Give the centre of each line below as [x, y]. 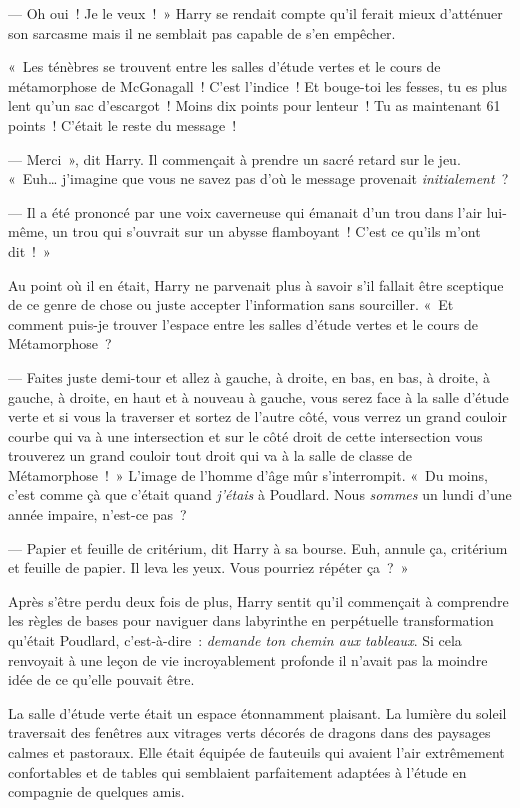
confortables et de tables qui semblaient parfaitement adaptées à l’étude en [237, 771]
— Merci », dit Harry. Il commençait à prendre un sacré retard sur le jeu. [234, 158]
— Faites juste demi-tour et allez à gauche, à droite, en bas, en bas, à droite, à [249, 376]
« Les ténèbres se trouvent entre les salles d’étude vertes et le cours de [224, 66]
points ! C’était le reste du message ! [122, 124]
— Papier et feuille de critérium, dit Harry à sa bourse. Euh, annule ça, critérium [258, 547]
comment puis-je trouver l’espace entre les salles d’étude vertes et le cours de [243, 323]
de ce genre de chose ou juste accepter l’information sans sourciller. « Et [231, 304]
